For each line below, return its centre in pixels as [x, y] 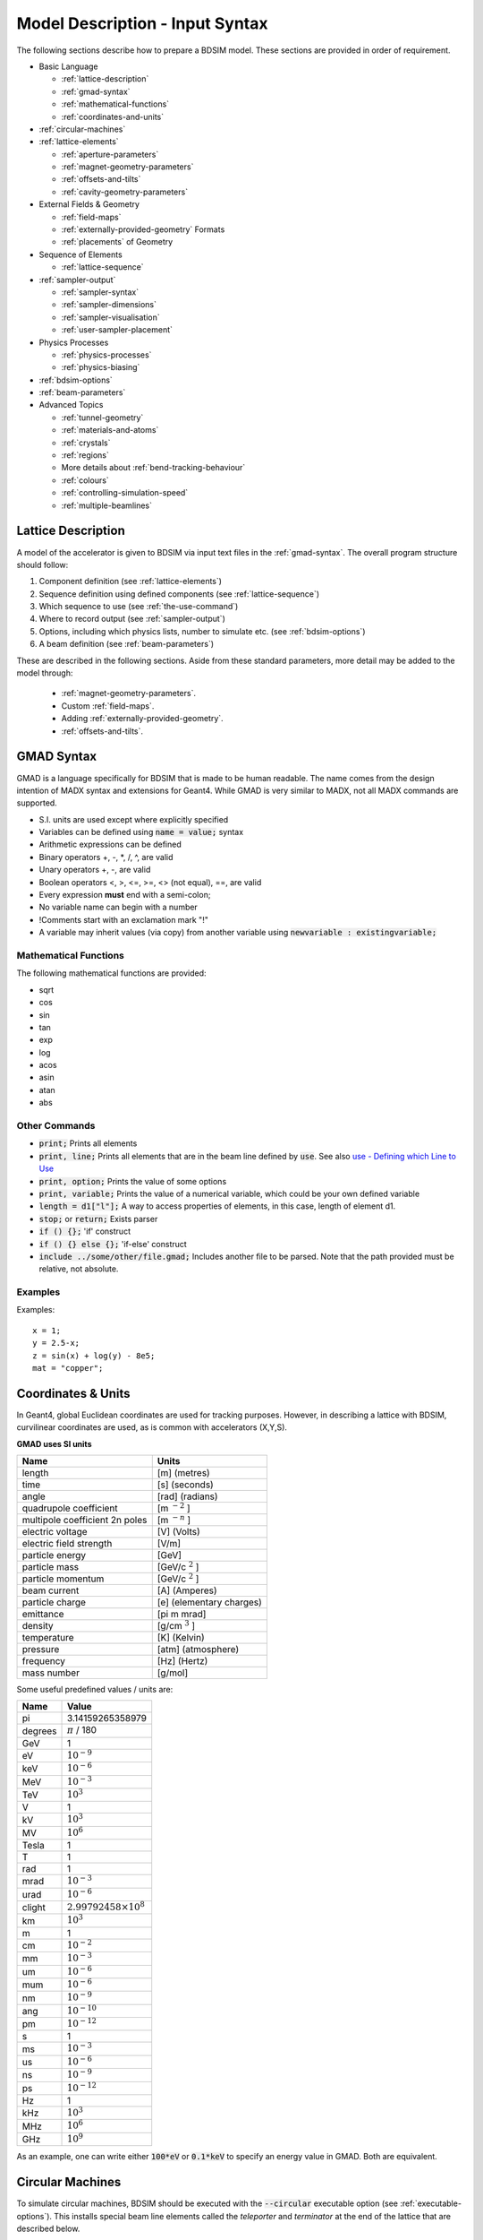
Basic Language [68, 66]
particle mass [51, 1567]
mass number [51, 1673]
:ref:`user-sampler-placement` [117, 330]
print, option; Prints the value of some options [133, 1181]
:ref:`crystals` [86, 443]
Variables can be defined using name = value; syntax [141, 832]
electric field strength [67, 1544]
